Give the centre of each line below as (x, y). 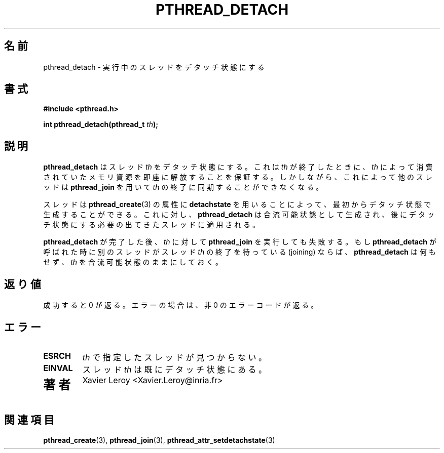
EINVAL (58, 368)
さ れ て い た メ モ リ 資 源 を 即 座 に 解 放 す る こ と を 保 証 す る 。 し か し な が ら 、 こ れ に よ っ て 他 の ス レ (238, 177)
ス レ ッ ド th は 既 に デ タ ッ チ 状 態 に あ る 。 (175, 369)
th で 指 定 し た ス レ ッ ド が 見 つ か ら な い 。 (175, 357)
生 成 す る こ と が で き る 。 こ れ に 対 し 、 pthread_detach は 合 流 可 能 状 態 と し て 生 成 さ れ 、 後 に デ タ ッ (239, 215)
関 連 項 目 (29, 420)
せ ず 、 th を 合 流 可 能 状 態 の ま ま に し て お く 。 (133, 262)
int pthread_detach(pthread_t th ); (101, 125)
